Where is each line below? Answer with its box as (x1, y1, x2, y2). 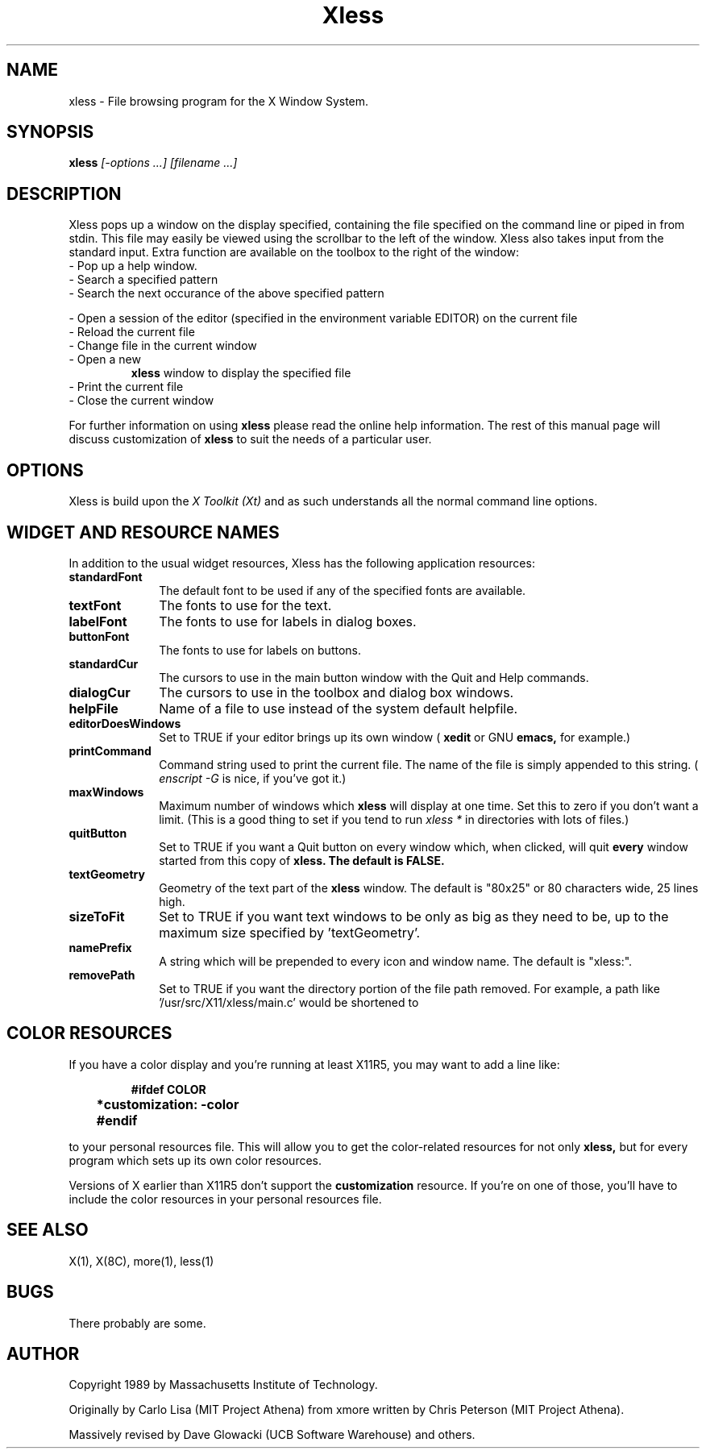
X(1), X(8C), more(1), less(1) (69, 1253, 214, 1268)
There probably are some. (69, 1316, 206, 1330)
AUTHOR (6, 1343, 80, 1364)
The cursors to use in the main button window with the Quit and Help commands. (159, 670, 589, 684)
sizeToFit (69, 908, 125, 925)
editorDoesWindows (69, 716, 181, 730)
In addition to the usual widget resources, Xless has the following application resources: (69, 555, 535, 570)
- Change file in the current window (69, 339, 257, 353)
